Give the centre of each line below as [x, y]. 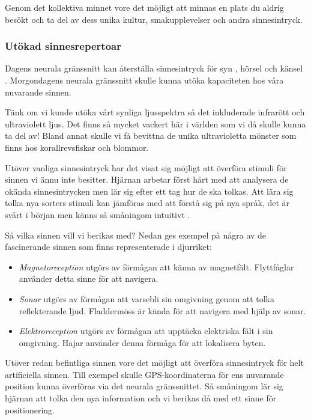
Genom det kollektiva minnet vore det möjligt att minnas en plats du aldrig [144, 7]
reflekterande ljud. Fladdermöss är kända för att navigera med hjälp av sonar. [162, 310]
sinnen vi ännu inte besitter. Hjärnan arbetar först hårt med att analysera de [147, 179]
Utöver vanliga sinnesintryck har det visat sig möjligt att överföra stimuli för [146, 167]
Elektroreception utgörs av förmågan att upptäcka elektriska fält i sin [146, 331]
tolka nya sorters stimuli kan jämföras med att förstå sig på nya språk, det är [147, 203]
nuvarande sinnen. [38, 92]
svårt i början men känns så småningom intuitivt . [98, 214]
